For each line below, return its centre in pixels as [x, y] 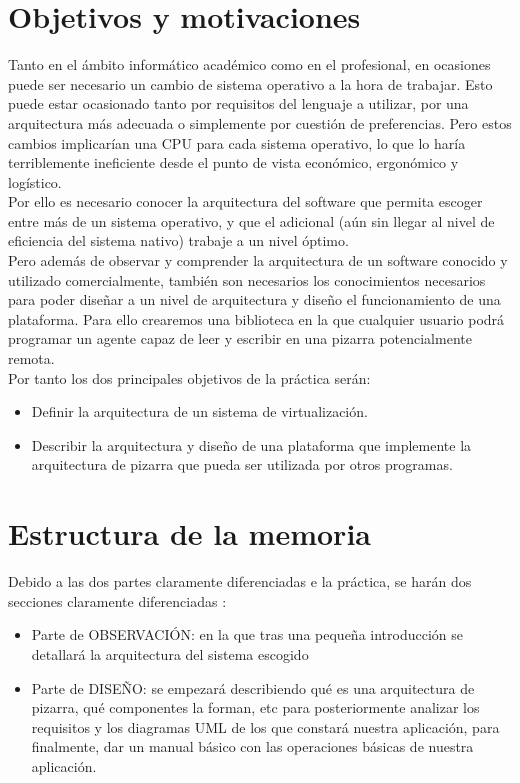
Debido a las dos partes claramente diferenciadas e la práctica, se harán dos [240, 581]
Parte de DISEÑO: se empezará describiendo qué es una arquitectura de [253, 687]
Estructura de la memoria [189, 533]
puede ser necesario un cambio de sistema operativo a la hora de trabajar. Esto [250, 83]
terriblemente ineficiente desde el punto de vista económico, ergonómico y [233, 162]
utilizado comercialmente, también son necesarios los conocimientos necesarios [247, 279]
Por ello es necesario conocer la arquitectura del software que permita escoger [245, 201]
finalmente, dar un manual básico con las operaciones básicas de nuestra [252, 746]
